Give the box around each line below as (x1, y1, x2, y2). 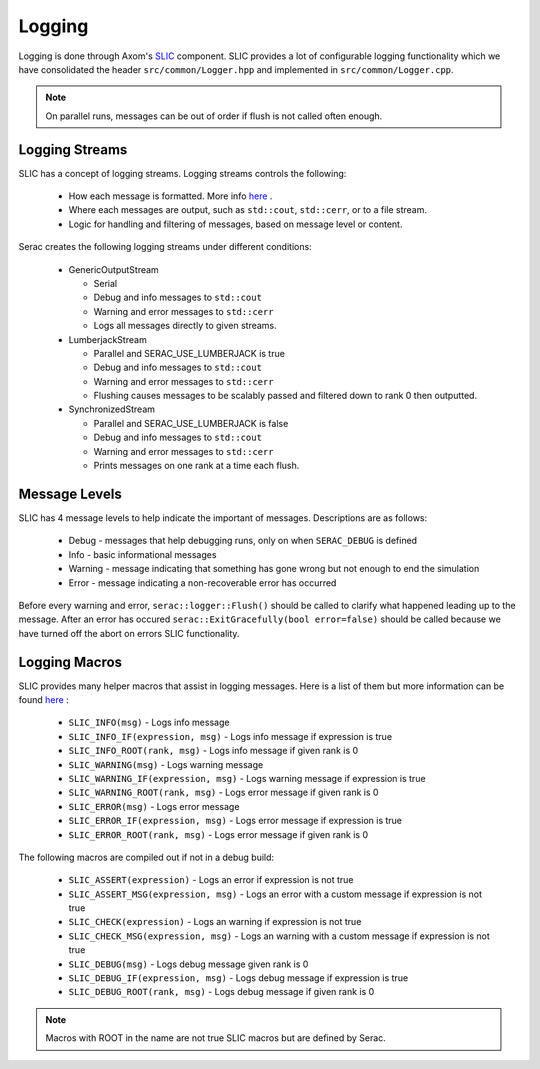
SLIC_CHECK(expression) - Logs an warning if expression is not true (68, 916, 362, 928)
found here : (18, 693, 69, 705)
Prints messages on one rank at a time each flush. (93, 460, 300, 472)
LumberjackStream (68, 333, 147, 345)
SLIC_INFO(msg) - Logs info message (68, 716, 230, 729)
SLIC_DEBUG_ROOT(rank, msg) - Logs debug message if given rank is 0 (68, 986, 375, 998)
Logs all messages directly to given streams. (93, 320, 277, 332)
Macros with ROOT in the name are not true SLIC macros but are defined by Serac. (45, 1032, 387, 1044)
